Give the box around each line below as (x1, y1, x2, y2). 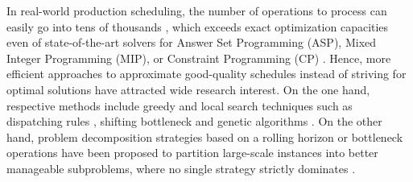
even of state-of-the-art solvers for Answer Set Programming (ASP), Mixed (6, 34, 377, 51)
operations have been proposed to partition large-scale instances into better (6, 144, 378, 161)
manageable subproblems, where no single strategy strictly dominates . (6, 159, 356, 176)
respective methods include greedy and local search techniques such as (6, 97, 353, 114)
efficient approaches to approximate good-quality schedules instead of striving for (6, 65, 407, 82)
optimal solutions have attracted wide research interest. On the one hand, (6, 81, 370, 97)
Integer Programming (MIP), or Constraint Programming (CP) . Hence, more (6, 49, 391, 66)
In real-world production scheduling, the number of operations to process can (6, 2, 387, 19)
